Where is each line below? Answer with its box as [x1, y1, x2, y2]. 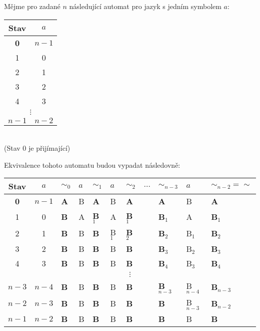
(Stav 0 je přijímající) [4, 143, 70, 153]
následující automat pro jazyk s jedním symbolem [69, 1, 221, 11]
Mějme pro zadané [4, 1, 60, 11]
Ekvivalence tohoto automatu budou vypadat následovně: [4, 159, 180, 170]
